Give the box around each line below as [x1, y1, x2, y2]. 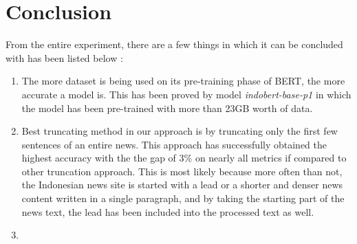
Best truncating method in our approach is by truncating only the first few [21, 124, 338, 138]
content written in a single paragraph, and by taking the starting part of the [21, 191, 345, 206]
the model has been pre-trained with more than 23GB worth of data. [21, 100, 313, 115]
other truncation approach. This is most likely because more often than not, [21, 164, 343, 178]
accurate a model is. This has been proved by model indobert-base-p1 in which [21, 87, 351, 101]
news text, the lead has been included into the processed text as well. [21, 204, 314, 219]
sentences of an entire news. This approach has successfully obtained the [21, 137, 327, 151]
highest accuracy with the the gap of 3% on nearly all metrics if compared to [21, 151, 347, 165]
